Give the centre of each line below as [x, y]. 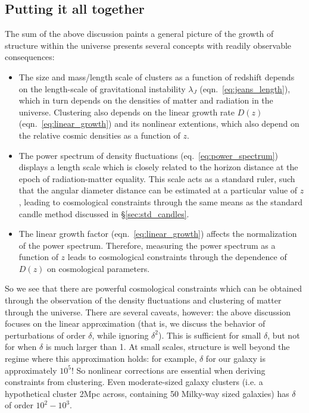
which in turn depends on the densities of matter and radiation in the [146, 100]
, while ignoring [120, 335]
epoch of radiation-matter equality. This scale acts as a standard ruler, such [157, 178]
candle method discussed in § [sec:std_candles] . [104, 213]
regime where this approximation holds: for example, [101, 359]
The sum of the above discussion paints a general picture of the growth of [139, 34]
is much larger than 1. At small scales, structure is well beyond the [168, 347]
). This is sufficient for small [210, 335]
